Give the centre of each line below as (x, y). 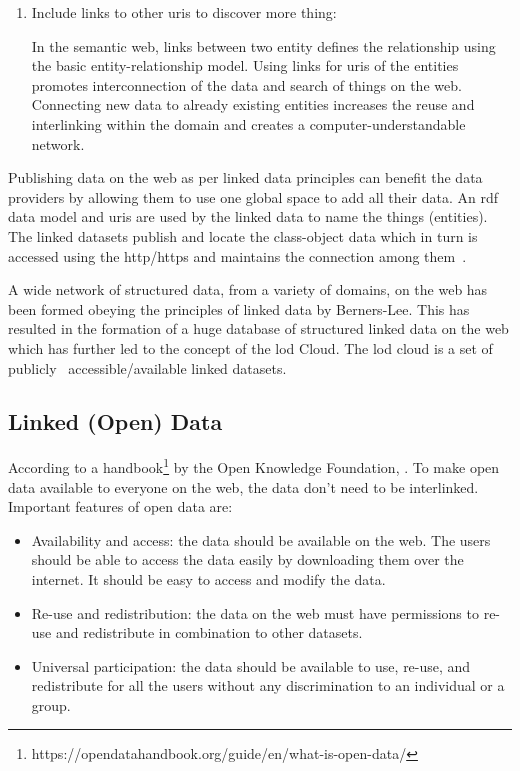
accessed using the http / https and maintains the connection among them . (237, 255)
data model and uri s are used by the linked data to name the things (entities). (248, 216)
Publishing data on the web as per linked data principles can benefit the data (245, 177)
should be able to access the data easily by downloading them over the (247, 559)
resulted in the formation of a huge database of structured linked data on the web (258, 328)
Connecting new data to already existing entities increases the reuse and (253, 104)
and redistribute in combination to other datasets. (209, 632)
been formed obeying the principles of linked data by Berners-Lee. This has (239, 308)
